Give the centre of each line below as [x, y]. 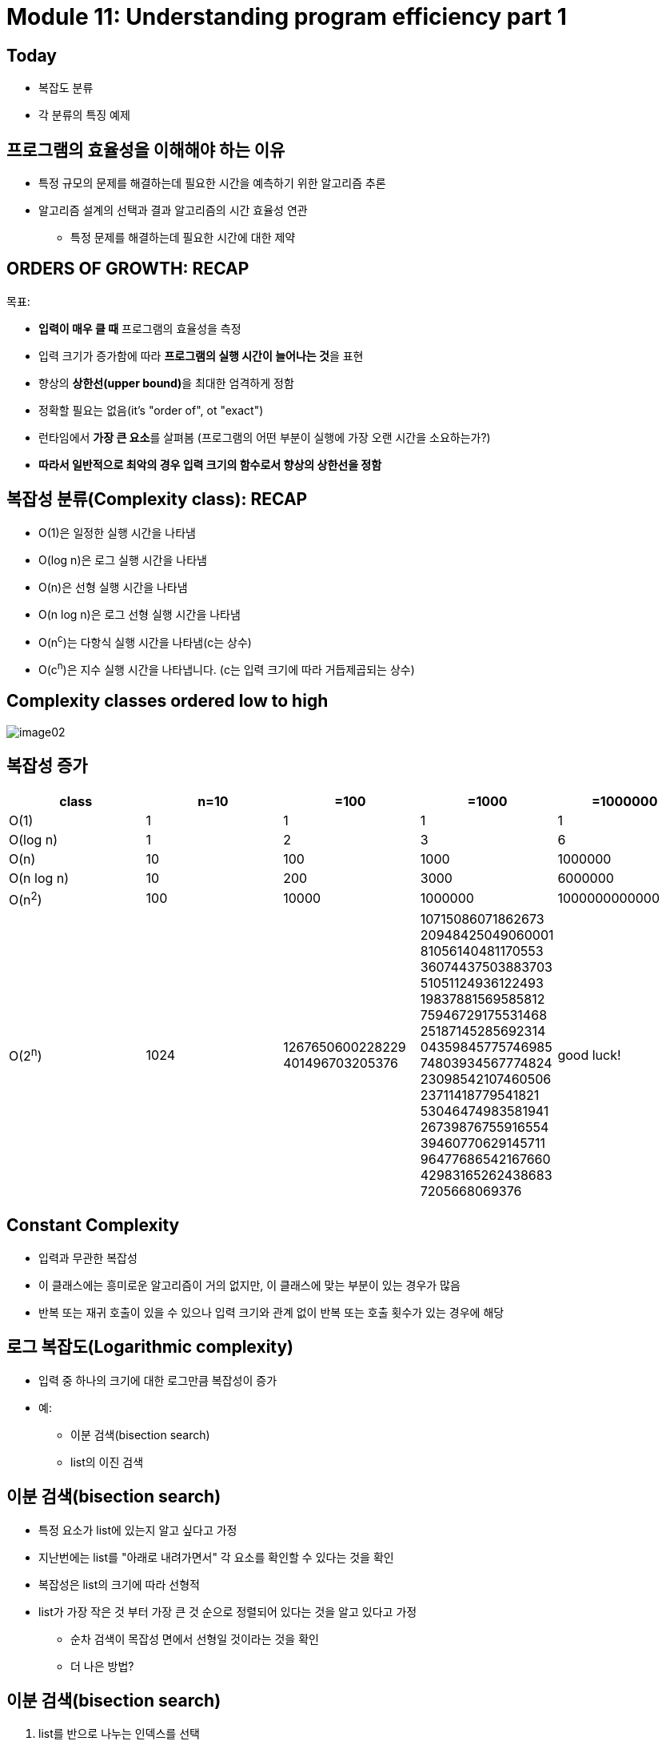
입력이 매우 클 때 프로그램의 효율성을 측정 [140, 328]
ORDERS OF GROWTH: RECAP [128, 269]
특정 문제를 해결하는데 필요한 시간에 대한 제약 [183, 238]
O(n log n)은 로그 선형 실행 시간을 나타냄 [140, 614]
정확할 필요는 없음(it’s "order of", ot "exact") [151, 410]
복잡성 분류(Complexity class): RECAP [157, 499]
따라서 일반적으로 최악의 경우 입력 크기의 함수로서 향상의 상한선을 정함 [210, 464]
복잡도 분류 [66, 88]
